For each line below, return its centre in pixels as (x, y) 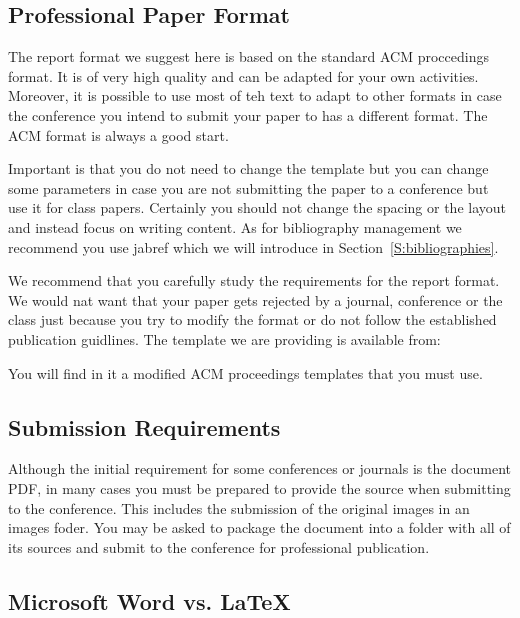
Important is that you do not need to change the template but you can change (248, 168)
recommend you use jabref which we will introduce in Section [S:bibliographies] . (253, 246)
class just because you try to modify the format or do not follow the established (252, 319)
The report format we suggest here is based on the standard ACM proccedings (248, 56)
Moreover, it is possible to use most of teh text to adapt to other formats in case (255, 95)
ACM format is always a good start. (118, 134)
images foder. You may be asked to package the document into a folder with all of (259, 527)
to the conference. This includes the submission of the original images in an (239, 507)
